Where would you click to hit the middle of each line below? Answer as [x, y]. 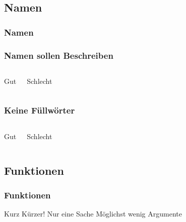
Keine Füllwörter [40, 110]
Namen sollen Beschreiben [59, 55]
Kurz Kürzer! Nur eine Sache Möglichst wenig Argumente [93, 214]
